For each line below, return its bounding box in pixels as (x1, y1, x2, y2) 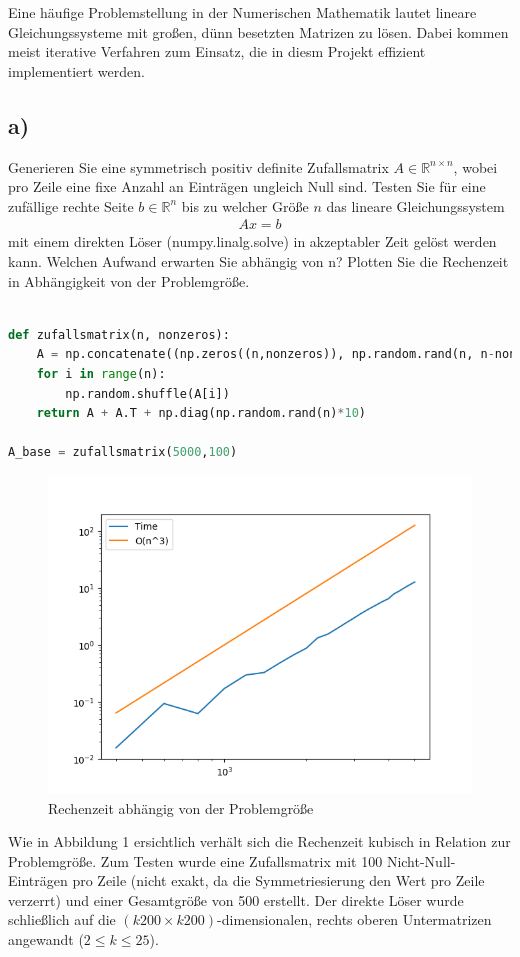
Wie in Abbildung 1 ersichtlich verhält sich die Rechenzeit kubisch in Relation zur (8, 831, 511, 852)
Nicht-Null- (386, 850, 456, 871)
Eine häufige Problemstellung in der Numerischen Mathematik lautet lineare (8, 2, 477, 22)
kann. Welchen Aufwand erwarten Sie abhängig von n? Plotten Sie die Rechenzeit (8, 250, 509, 271)
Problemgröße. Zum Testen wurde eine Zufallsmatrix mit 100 (8, 850, 383, 871)
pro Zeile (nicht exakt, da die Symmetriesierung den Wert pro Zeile (72, 870, 485, 891)
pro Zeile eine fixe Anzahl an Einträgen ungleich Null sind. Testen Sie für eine (8, 176, 486, 197)
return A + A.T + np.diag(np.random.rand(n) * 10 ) (36, 406, 367, 421)
